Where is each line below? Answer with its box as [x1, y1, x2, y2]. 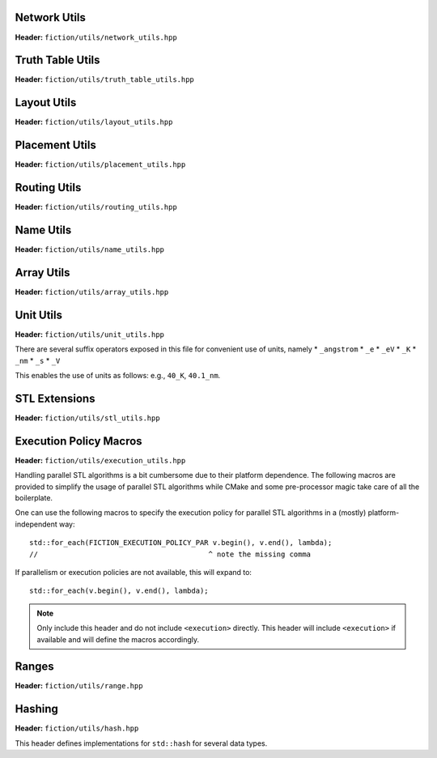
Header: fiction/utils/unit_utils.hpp [15, 329, 165, 339]
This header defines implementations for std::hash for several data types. [15, 738, 268, 748]
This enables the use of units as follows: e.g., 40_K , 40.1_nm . [15, 371, 221, 381]
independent [15, 519, 57, 529]
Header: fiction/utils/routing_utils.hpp [15, 202, 177, 212]
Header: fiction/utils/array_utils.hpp [15, 287, 169, 296]
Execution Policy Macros [15, 434, 142, 448]
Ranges [15, 660, 54, 674]
